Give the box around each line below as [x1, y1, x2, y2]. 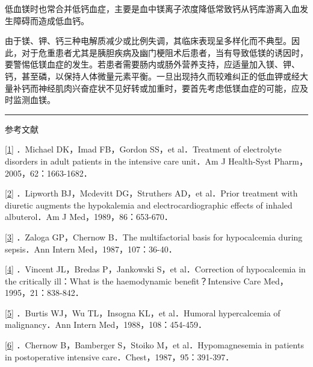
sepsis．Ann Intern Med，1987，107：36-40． [5, 242, 177, 255]
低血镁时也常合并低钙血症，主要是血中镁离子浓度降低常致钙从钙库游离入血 [5, 2, 300, 14]
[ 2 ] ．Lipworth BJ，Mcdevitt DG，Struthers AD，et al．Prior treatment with [5, 187, 298, 199]
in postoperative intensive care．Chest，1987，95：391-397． [5, 350, 234, 363]
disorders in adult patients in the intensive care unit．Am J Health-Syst [5, 154, 271, 167]
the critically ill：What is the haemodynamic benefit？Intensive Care [5, 274, 261, 287]
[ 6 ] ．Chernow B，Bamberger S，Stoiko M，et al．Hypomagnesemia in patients [5, 339, 304, 351]
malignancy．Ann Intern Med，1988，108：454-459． [5, 318, 206, 331]
